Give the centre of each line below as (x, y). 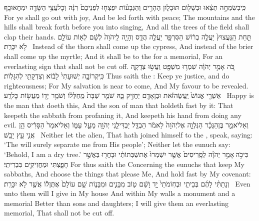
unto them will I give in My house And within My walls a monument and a (120, 193)
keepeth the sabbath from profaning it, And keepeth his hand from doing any (123, 115)
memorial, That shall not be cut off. (59, 213)
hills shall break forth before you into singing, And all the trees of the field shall (127, 27)
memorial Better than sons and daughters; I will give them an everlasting (116, 203)
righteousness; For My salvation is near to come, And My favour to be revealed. (126, 85)
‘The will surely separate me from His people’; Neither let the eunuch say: (117, 144)
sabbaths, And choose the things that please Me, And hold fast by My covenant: (127, 174)
